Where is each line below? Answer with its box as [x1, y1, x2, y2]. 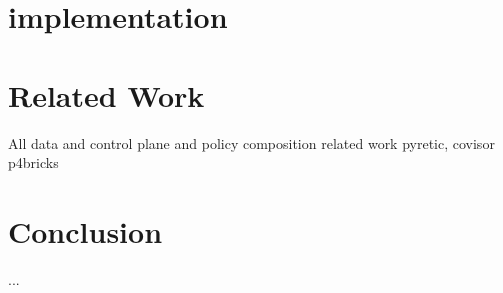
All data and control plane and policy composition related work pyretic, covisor [8, 132, 495, 153]
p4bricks [8, 152, 59, 173]
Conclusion [8, 210, 163, 251]
